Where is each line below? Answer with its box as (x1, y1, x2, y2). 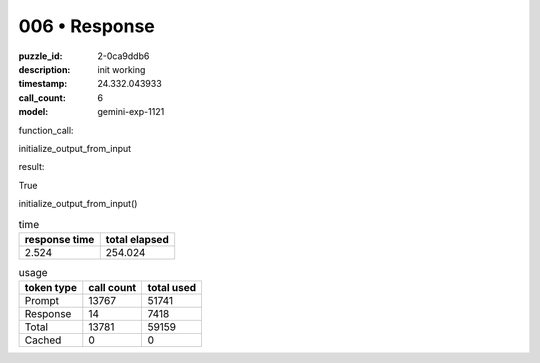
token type (24, 281, 77, 295)
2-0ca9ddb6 (97, 50, 150, 62)
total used (147, 281, 197, 295)
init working (97, 63, 146, 75)
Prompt (24, 294, 60, 308)
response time (24, 232, 95, 246)
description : (18, 63, 71, 75)
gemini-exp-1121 (97, 106, 165, 118)
